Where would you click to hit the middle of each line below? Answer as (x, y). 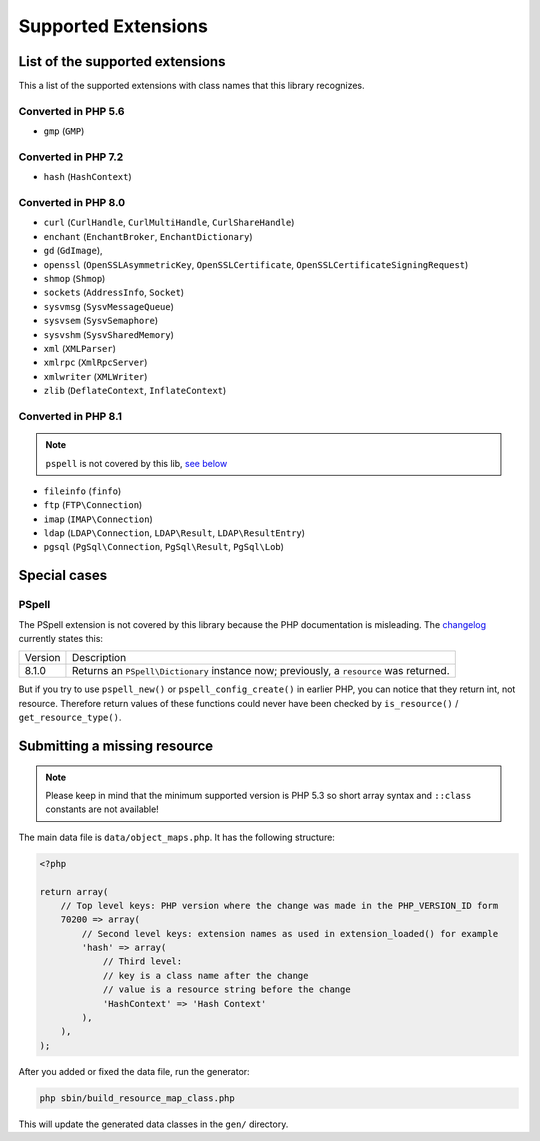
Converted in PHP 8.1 (70, 416)
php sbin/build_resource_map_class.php (137, 1098)
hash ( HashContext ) (87, 177)
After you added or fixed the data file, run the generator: (134, 1071)
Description (99, 658)
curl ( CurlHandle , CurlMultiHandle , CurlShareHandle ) (169, 222)
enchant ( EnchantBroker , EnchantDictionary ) (148, 236)
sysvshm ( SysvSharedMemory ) (109, 334)
